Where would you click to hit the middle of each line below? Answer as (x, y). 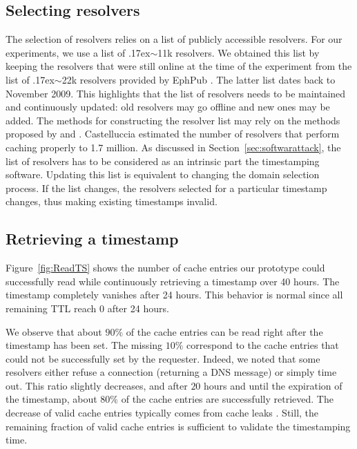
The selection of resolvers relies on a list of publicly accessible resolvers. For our (174, 39)
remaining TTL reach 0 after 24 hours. (87, 308)
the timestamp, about (51, 399)
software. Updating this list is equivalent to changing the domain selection (163, 174)
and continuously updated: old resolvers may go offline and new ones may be (168, 107)
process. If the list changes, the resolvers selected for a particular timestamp (166, 188)
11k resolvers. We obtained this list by (239, 52)
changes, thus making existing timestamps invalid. (112, 201)
